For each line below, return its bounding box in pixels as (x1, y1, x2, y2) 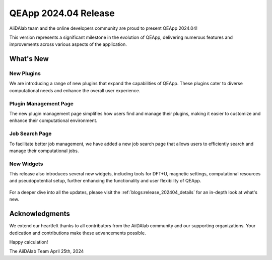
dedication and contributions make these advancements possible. (9, 230, 146, 236)
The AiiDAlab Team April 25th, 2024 (9, 248, 84, 254)
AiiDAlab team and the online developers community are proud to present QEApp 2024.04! (9, 25, 198, 31)
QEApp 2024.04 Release (9, 8, 115, 19)
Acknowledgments (9, 210, 71, 218)
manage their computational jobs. (9, 148, 79, 154)
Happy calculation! (9, 239, 48, 245)
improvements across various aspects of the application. (9, 41, 127, 47)
